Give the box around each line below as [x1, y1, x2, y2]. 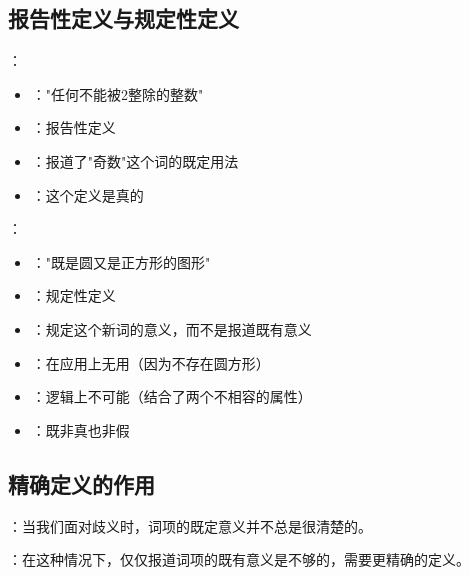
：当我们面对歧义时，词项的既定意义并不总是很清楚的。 [8, 515, 372, 536]
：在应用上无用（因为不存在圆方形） [31, 352, 270, 373]
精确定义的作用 [8, 468, 155, 499]
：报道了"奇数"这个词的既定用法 [31, 150, 239, 171]
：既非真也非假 [31, 419, 130, 440]
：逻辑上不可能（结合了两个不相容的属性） [31, 386, 312, 407]
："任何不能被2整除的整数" [31, 83, 204, 104]
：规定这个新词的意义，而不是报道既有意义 [31, 318, 312, 339]
